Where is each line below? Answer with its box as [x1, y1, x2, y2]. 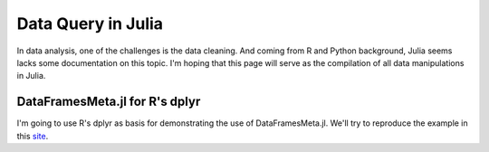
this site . [16, 130, 49, 141]
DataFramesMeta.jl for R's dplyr [16, 94, 201, 109]
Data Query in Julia [16, 14, 163, 33]
